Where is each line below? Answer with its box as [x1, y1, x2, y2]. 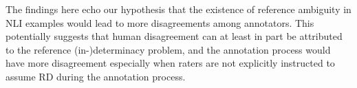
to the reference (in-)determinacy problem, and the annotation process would [6, 42, 331, 56]
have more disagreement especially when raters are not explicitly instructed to [6, 56, 335, 70]
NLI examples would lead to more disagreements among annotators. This [6, 15, 314, 30]
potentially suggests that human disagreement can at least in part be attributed [6, 29, 343, 43]
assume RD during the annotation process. [6, 69, 186, 83]
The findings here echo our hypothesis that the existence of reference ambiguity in [6, 2, 351, 16]
